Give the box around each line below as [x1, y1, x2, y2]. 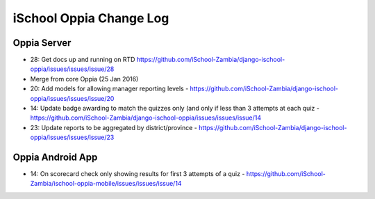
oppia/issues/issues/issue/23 [30, 133, 115, 142]
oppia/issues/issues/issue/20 [30, 94, 115, 102]
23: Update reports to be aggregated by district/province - [30, 123, 198, 132]
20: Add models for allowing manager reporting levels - [30, 84, 189, 93]
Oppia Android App [12, 152, 98, 163]
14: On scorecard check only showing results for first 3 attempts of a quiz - [30, 170, 245, 178]
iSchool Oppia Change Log [12, 10, 169, 26]
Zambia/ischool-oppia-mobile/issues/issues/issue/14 [30, 180, 182, 188]
